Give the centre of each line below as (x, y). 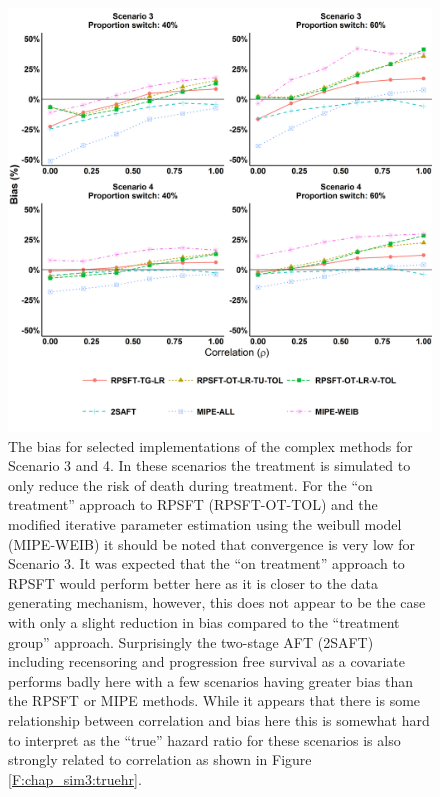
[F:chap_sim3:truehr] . (75, 778)
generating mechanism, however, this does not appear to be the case (217, 602)
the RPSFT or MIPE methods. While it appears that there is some (214, 700)
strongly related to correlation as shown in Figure (160, 759)
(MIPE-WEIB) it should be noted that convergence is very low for (212, 543)
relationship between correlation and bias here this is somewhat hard (219, 719)
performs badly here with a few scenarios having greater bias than (210, 680)
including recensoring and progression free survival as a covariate (206, 661)
